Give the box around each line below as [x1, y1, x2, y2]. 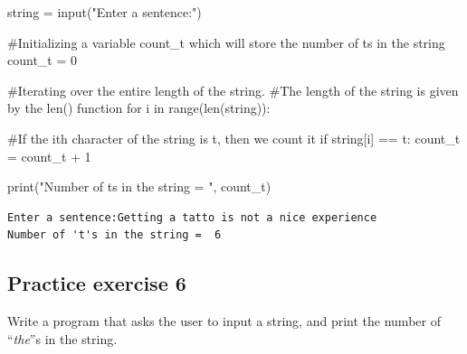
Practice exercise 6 [7, 269, 186, 297]
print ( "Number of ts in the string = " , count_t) [7, 177, 272, 196]
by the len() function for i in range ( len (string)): [7, 98, 271, 117]
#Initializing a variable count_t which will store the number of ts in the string [7, 33, 445, 51]
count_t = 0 [7, 51, 78, 70]
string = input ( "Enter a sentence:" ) [7, 3, 202, 21]
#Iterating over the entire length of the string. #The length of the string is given [7, 80, 459, 99]
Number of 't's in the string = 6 [7, 228, 222, 242]
